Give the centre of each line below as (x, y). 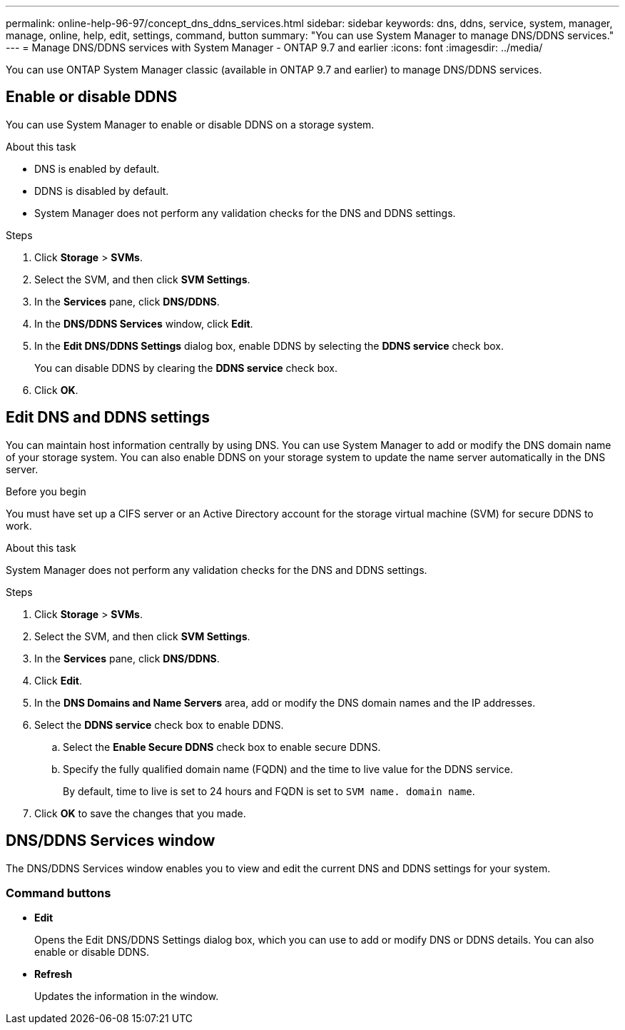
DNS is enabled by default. (97, 168)
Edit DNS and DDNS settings (108, 418)
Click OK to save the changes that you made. (140, 813)
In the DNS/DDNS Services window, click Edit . (144, 323)
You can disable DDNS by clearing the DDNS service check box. (186, 368)
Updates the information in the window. (127, 996)
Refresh (54, 974)
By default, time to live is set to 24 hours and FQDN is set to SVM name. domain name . (269, 791)
